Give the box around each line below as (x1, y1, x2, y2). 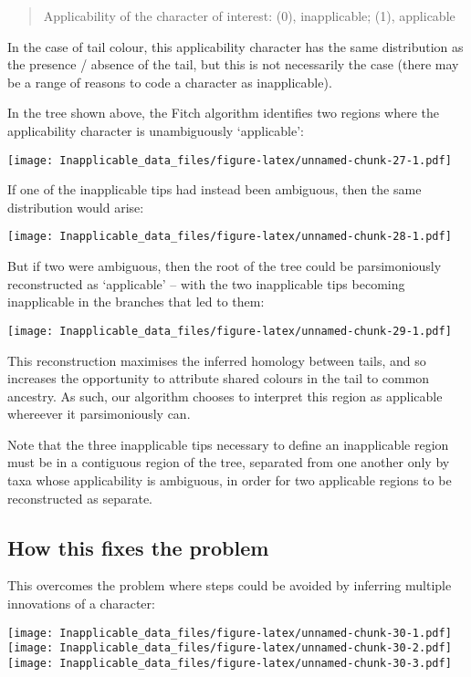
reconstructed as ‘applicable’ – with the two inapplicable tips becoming (7, 274, 405, 293)
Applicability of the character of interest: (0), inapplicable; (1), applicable (43, 6, 455, 25)
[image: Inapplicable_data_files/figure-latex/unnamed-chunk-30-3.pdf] (7, 656, 452, 670)
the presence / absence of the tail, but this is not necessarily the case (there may (7, 55, 459, 74)
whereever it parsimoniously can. (7, 404, 191, 423)
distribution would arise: (7, 197, 144, 216)
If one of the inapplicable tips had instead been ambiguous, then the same (7, 180, 422, 199)
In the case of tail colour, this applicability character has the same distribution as (7, 36, 464, 56)
